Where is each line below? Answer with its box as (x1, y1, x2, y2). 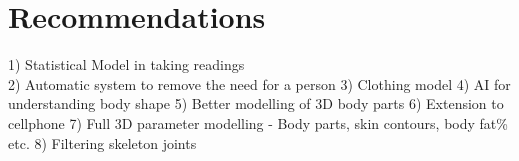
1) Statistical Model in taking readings (8, 54, 245, 75)
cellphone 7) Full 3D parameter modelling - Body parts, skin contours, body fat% (8, 112, 508, 133)
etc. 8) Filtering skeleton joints (8, 132, 197, 153)
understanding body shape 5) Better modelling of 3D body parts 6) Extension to (8, 93, 504, 114)
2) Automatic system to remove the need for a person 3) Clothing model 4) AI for (8, 73, 511, 94)
